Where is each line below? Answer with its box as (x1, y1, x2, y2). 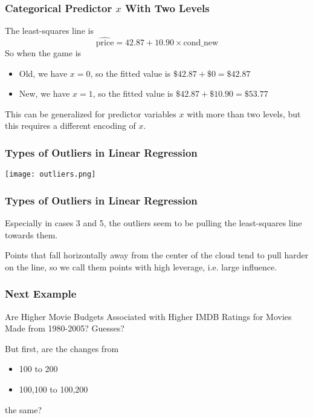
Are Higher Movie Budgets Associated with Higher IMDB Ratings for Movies (5, 310, 292, 322)
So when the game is (5, 47, 82, 59)
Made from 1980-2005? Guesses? (5, 322, 124, 335)
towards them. (5, 228, 58, 241)
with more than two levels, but (187, 107, 301, 120)
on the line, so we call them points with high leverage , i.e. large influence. (5, 260, 277, 273)
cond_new (183, 39, 219, 48)
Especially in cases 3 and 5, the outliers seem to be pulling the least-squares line (5, 217, 302, 229)
